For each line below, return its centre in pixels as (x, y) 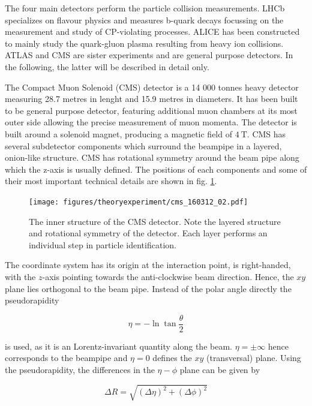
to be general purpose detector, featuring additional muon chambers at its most (151, 110)
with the (20, 276)
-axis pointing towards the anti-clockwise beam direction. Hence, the (168, 276)
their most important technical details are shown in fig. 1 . (111, 181)
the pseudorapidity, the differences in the (80, 369)
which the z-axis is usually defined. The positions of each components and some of (156, 169)
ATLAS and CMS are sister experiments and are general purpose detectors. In (149, 55)
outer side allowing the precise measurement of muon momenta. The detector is (151, 122)
